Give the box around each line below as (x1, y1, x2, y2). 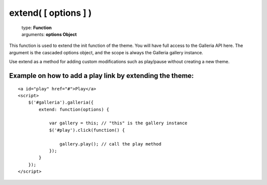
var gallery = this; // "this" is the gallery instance (49, 120, 187, 126)
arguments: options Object (21, 31, 77, 37)
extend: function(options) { (39, 107, 110, 112)
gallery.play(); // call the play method (59, 141, 162, 147)
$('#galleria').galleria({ (28, 100, 94, 106)
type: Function (21, 25, 52, 31)
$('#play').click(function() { (49, 127, 125, 133)
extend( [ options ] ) (9, 7, 92, 18)
